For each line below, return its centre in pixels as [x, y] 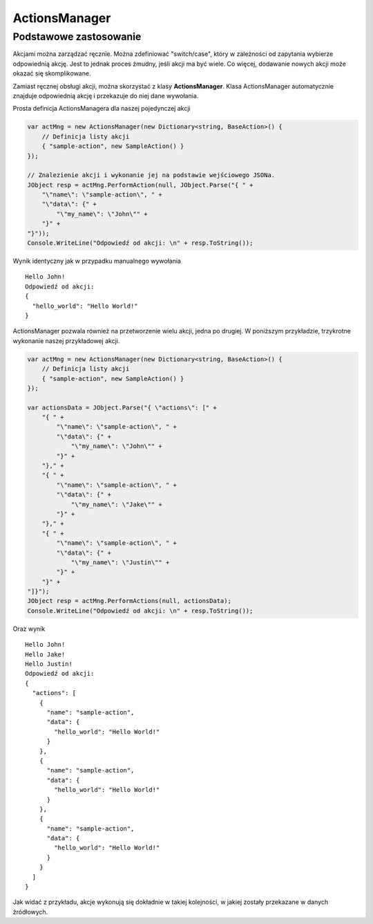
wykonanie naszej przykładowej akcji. [66, 341]
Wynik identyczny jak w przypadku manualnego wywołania [97, 261]
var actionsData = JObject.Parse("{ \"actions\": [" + [122, 407]
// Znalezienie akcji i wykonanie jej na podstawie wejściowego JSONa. [151, 175]
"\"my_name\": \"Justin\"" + [120, 562]
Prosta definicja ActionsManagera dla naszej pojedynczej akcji [102, 109]
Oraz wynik [29, 629]
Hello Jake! [45, 654]
